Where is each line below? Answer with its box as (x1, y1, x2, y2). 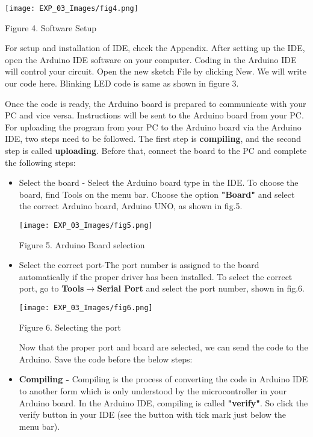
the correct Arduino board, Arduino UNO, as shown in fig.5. (19, 200, 243, 212)
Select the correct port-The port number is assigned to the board (19, 258, 259, 271)
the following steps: (5, 156, 76, 168)
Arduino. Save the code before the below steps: (19, 352, 193, 365)
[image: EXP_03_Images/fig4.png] (5, 4, 138, 13)
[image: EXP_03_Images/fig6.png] (19, 304, 153, 312)
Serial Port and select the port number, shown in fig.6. (97, 282, 305, 295)
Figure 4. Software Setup (5, 21, 96, 34)
